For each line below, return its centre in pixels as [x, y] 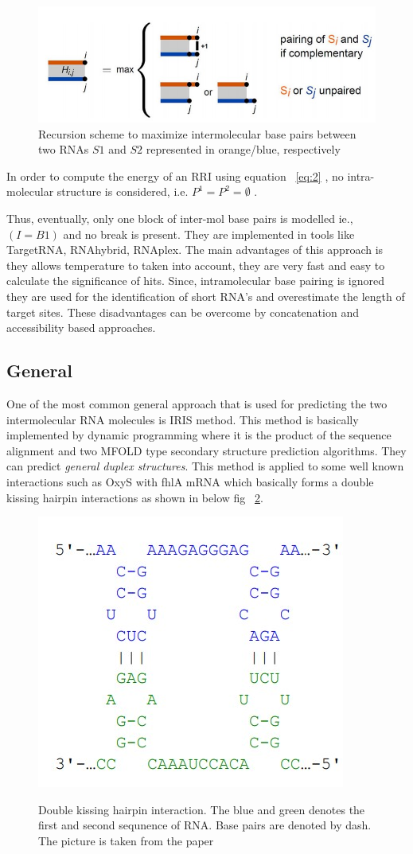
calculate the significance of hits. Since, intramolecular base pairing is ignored [195, 281]
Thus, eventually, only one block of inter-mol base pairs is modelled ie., [180, 218]
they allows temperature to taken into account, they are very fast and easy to [196, 265]
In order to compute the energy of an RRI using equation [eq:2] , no [175, 175]
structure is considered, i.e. [123, 191]
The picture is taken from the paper [126, 840]
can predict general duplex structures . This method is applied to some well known [205, 466]
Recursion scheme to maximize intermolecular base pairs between [197, 133]
